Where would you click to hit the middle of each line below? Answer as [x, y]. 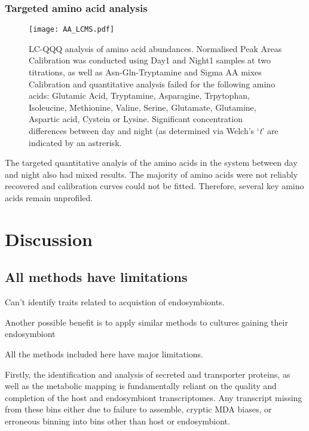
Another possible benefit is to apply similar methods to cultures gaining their [146, 322]
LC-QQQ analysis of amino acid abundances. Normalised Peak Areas [155, 48]
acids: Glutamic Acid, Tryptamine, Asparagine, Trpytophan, [139, 95]
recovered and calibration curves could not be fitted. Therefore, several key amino [154, 186]
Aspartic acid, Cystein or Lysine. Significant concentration [136, 119]
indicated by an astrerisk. [75, 142]
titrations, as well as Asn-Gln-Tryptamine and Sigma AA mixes [145, 72]
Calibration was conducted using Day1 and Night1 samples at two [150, 60]
